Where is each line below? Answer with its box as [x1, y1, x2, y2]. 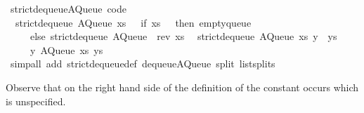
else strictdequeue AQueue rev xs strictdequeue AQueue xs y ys [30, 29, 337, 44]
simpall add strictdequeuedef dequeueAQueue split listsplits [10, 56, 275, 71]
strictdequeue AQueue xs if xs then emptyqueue [15, 15, 252, 29]
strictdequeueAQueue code [10, 1, 127, 15]
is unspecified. [6, 93, 66, 108]
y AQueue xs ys [30, 42, 103, 57]
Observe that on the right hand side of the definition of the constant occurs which [6, 79, 359, 94]
